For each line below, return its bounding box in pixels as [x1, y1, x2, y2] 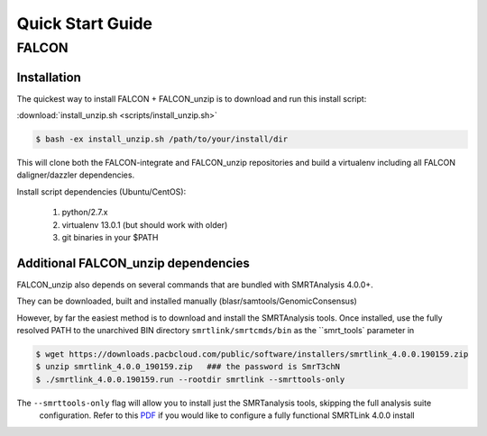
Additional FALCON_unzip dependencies [16, 255, 250, 270]
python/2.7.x [61, 207, 108, 218]
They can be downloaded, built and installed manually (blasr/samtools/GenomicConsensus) [16, 295, 358, 306]
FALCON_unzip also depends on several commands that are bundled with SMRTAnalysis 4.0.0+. [16, 279, 373, 290]
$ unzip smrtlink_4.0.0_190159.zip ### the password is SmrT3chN [35, 361, 341, 372]
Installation [16, 69, 81, 85]
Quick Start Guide [16, 14, 153, 33]
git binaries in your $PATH [61, 232, 159, 243]
